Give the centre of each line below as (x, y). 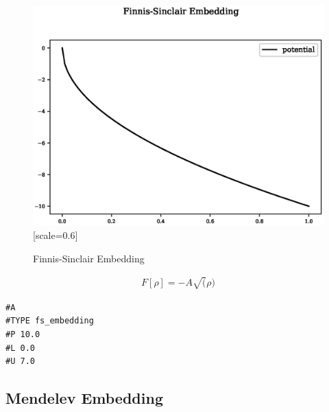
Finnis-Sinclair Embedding (89, 258)
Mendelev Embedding (84, 398)
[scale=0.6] (56, 235)
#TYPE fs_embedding (50, 321)
